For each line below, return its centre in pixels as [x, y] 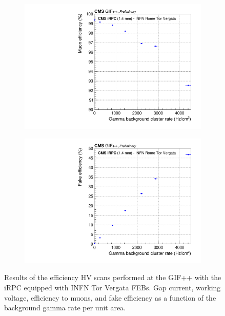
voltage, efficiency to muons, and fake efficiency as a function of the [110, 297]
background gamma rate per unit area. [65, 308]
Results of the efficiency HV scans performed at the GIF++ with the [113, 277]
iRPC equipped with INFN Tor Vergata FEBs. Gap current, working [113, 287]
